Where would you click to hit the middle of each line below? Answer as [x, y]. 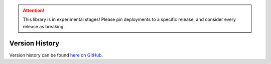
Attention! [34, 10]
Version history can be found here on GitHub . [56, 55]
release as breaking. [44, 26]
